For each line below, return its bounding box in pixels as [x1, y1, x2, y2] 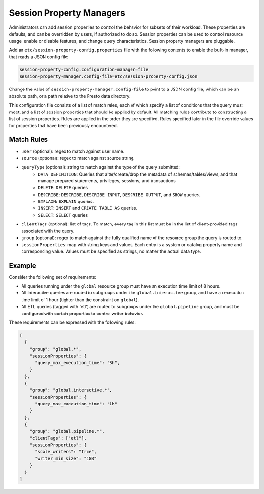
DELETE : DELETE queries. [38, 185, 89, 191]
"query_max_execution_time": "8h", [35, 360, 120, 365]
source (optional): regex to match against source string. [21, 155, 135, 161]
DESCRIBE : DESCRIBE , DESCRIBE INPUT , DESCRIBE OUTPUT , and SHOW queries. [38, 191, 200, 198]
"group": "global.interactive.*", [29, 387, 112, 393]
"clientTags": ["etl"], [29, 435, 87, 441]
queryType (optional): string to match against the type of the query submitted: [21, 164, 180, 170]
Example [9, 261, 36, 269]
